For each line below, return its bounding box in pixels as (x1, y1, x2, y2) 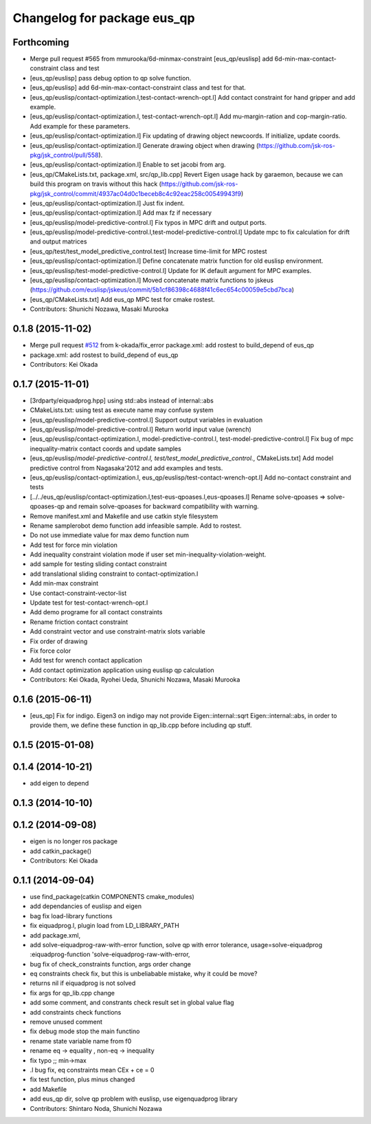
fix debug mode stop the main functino (30, 1027, 140, 1035)
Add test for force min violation (30, 541, 118, 549)
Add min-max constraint (30, 579, 99, 587)
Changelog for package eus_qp (12, 10, 195, 25)
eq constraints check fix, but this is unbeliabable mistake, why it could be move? (30, 970, 258, 978)
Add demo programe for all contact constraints (30, 608, 163, 616)
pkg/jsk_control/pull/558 (30, 151, 99, 159)
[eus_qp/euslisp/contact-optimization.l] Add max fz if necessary (30, 208, 212, 217)
